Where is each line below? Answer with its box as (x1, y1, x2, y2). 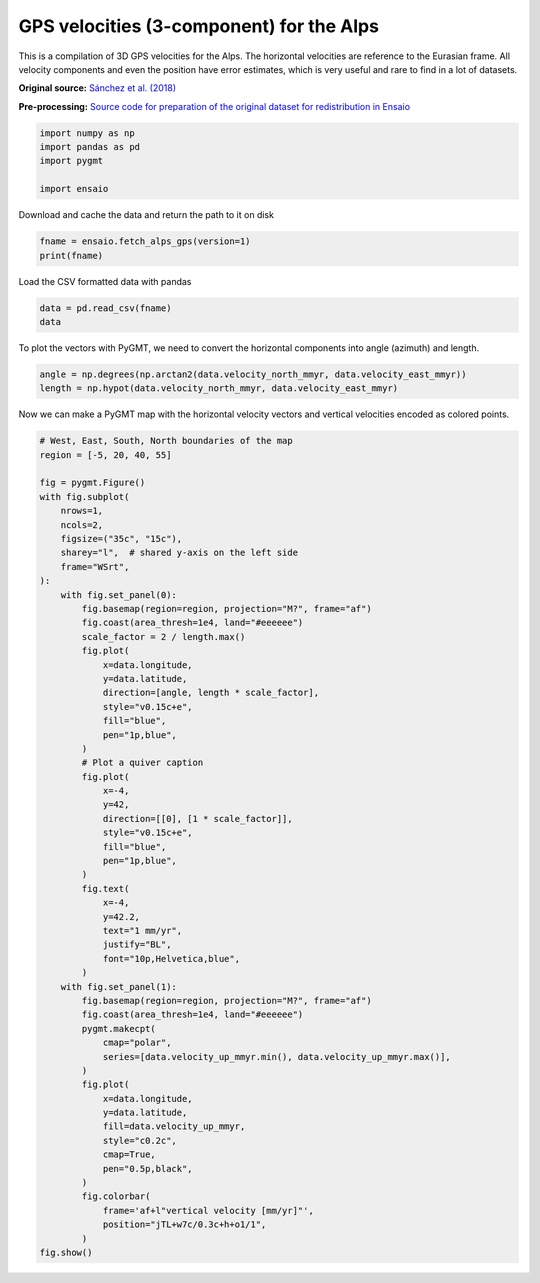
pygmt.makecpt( (81, 1023, 157, 1034)
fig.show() (39, 1246, 93, 1258)
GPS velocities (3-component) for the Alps (18, 15, 380, 37)
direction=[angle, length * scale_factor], (102, 687, 320, 699)
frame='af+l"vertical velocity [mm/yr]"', (102, 1205, 314, 1216)
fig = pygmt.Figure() (39, 477, 146, 489)
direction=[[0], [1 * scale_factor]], (102, 813, 294, 824)
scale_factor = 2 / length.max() (81, 631, 246, 642)
